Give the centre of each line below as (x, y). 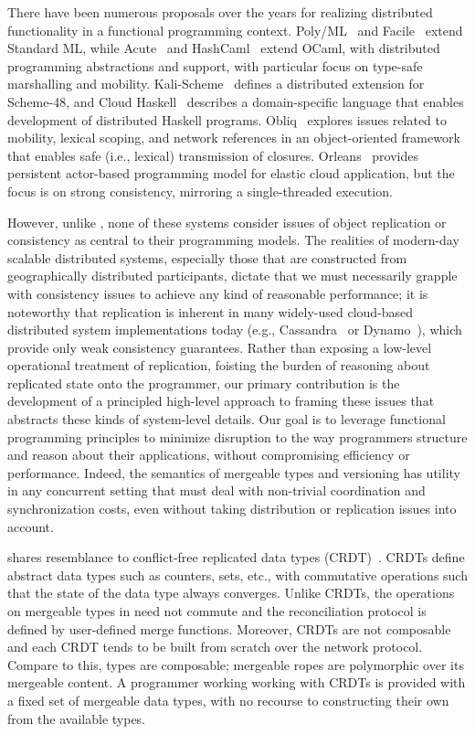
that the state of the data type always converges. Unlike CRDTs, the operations (231, 593)
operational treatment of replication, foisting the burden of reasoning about (219, 365)
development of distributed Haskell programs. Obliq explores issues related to (227, 119)
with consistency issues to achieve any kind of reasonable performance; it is (218, 293)
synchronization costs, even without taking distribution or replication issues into (232, 509)
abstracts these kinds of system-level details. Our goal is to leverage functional (227, 419)
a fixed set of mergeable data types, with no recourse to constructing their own (228, 700)
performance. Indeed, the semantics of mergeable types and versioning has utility (234, 472)
